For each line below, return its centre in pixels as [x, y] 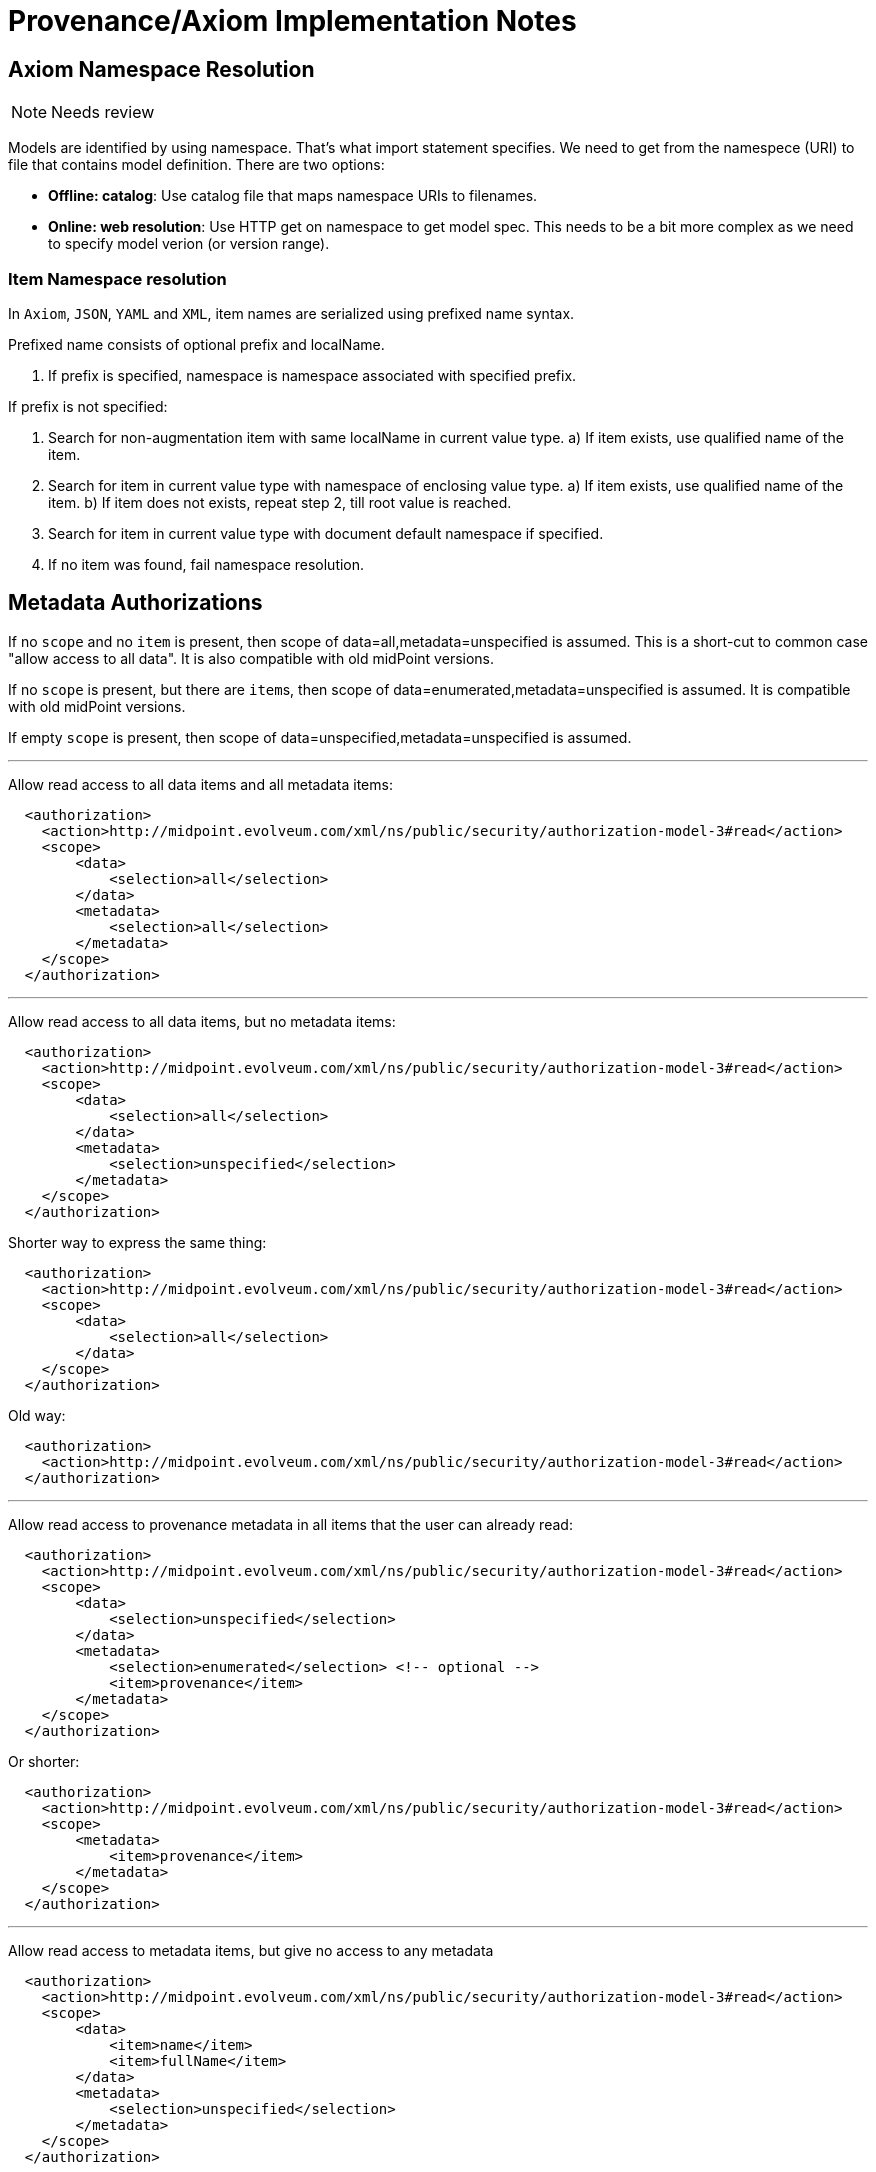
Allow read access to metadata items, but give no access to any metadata [251, 1950]
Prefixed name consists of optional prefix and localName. [196, 344]
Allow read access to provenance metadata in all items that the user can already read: [290, 1524]
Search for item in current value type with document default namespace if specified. [326, 533]
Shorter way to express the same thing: [137, 1242]
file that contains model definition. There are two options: [196, 165]
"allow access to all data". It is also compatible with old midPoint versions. [251, 658]
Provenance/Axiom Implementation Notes [292, 21]
